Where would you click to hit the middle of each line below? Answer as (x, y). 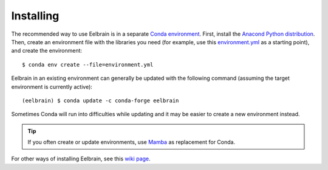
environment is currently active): (52, 87)
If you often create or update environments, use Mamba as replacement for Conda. (132, 142)
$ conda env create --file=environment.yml (88, 64)
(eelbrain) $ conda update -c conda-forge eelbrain (101, 100)
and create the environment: (46, 51)
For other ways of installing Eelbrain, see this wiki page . (81, 159)
